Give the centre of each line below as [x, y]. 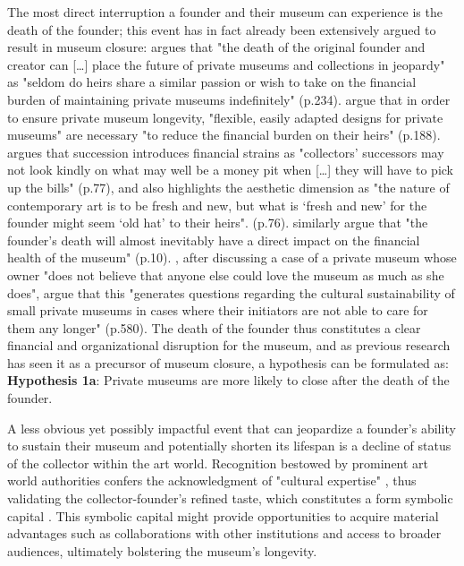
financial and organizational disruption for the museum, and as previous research [229, 345]
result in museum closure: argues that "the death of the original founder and [216, 47]
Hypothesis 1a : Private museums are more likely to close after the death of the [228, 380]
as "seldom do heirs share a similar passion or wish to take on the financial [212, 82]
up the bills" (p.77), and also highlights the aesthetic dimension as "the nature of [228, 187]
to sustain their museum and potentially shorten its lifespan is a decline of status [229, 446]
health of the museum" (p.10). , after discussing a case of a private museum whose [232, 257]
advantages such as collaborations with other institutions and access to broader [224, 533]
